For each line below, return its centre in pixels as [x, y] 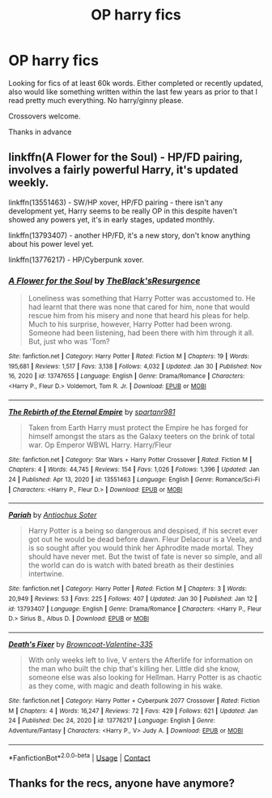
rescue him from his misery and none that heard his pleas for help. [139, 316]
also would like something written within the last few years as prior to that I [133, 92]
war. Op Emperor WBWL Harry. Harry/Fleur [100, 445]
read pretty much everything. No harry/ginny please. [96, 100]
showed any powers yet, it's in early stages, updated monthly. [112, 219]
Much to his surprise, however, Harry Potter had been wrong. [130, 324]
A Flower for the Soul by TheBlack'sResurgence [104, 280]
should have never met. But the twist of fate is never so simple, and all [145, 557]
